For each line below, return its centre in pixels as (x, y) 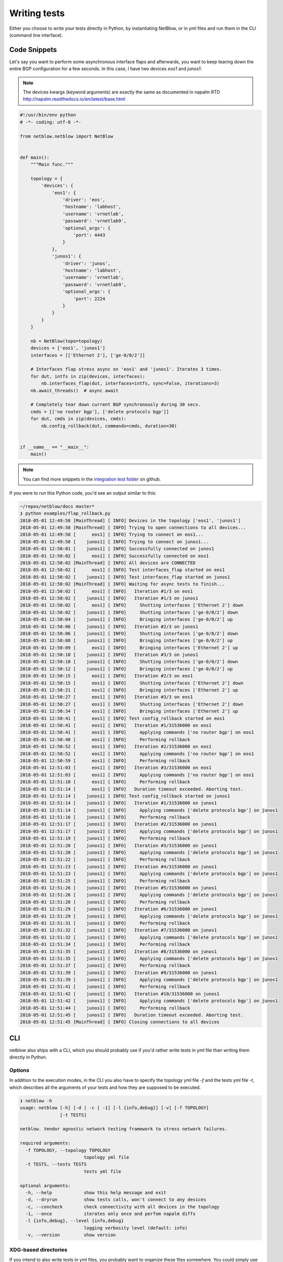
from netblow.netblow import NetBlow (67, 136)
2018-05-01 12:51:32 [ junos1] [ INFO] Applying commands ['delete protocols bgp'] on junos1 (149, 937)
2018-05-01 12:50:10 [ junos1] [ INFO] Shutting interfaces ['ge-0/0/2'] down (129, 662)
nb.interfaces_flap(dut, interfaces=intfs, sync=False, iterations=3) (130, 383)
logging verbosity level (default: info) (135, 1228)
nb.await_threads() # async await (74, 390)
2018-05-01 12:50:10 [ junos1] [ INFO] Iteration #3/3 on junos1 (109, 655)
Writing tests (37, 13)
